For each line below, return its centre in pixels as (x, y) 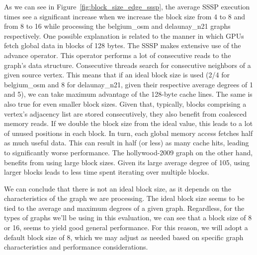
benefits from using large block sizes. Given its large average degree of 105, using (127, 162)
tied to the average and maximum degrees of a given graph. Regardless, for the (124, 208)
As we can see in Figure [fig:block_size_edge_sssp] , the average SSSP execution (127, 6)
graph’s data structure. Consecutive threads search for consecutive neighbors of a (128, 65)
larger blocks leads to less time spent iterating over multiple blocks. (107, 172)
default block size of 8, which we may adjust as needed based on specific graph (124, 237)
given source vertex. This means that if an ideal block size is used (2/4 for (117, 75)
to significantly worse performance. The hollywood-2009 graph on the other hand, (128, 152)
